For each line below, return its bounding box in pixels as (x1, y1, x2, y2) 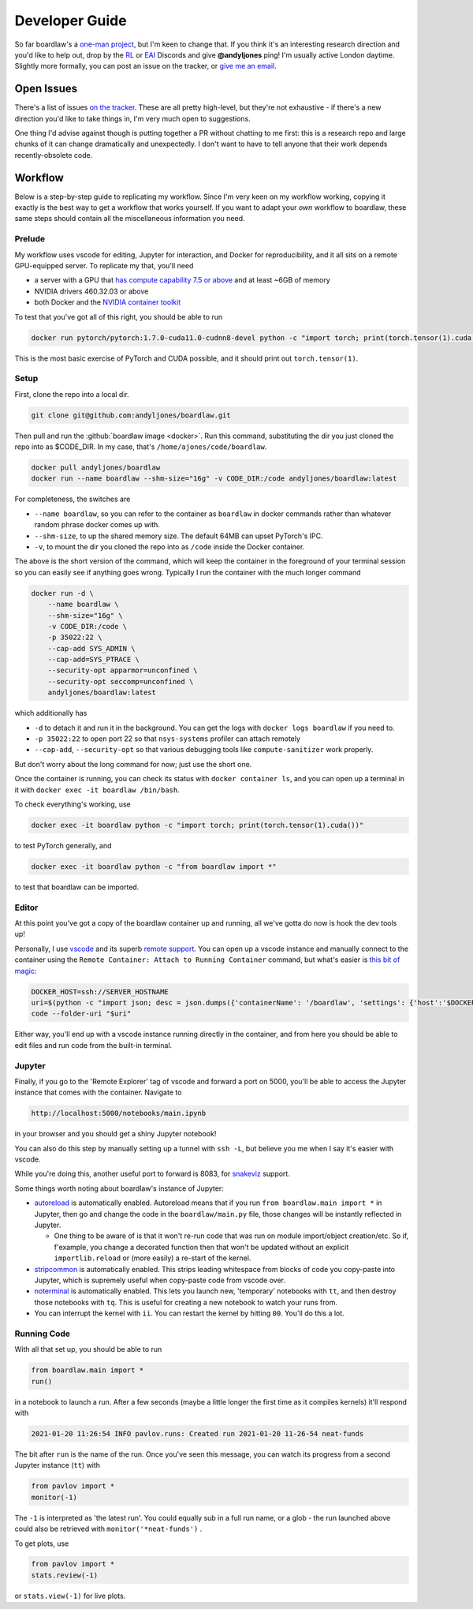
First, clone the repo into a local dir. (14, 389, 129, 399)
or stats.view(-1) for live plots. (14, 1591, 126, 1600)
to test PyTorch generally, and (14, 840, 112, 850)
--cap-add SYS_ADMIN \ (47, 644, 136, 653)
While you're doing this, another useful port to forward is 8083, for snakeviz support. (14, 1169, 291, 1179)
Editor (14, 902, 39, 913)
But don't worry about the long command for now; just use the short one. (14, 759, 252, 769)
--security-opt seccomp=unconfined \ (47, 677, 194, 686)
